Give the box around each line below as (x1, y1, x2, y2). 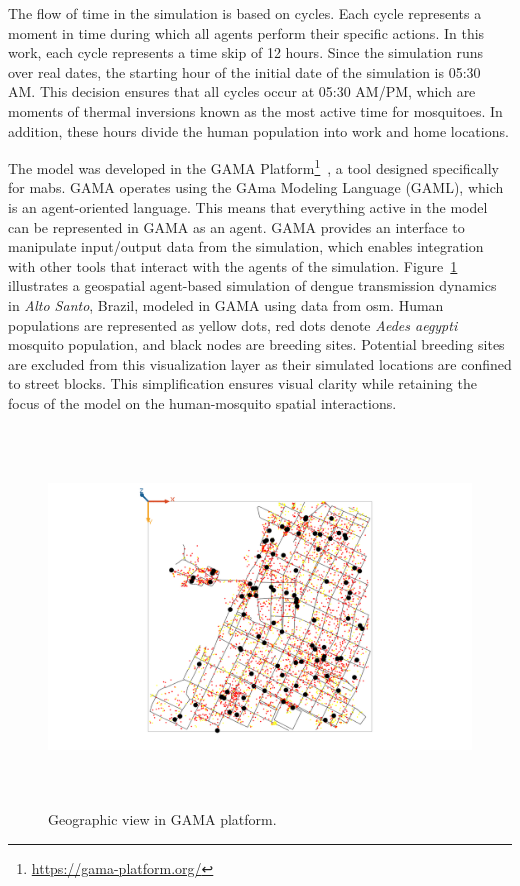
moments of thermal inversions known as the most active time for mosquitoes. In (8, 100, 503, 121)
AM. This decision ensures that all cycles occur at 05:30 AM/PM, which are (8, 81, 476, 102)
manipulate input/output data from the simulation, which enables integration (8, 236, 484, 257)
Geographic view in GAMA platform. (48, 809, 277, 830)
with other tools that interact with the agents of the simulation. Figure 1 (8, 255, 458, 276)
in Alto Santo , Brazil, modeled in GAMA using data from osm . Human (8, 294, 444, 315)
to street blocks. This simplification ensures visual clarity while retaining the (8, 373, 477, 394)
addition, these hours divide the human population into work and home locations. (8, 120, 509, 141)
